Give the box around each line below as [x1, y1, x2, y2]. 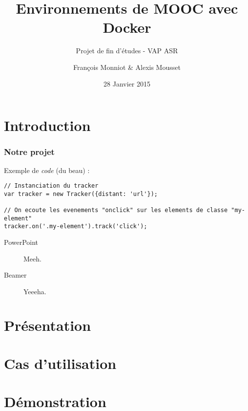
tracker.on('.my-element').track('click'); [4, 223, 147, 230]
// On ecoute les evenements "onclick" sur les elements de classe [4, 207, 228, 214]
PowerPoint [4, 237, 39, 247]
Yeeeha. [23, 286, 46, 296]
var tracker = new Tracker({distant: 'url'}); [4, 190, 158, 197]
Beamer [4, 270, 27, 280]
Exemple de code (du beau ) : [4, 165, 90, 175]
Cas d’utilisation [4, 353, 117, 373]
